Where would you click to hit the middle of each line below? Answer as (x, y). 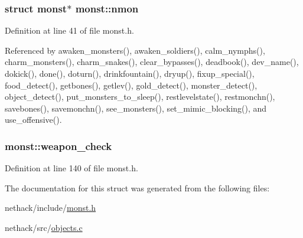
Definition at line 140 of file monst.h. (71, 168)
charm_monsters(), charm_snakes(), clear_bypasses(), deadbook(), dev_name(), (152, 62)
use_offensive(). (33, 120)
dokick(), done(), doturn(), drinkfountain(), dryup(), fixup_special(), (130, 73)
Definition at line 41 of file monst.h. (69, 30)
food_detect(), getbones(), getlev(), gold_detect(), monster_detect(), (131, 85)
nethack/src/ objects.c (44, 227)
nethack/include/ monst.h (50, 208)
